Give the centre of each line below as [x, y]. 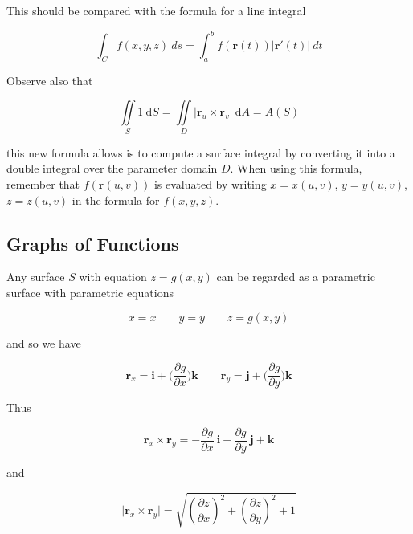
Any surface [36, 277]
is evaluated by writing [210, 184]
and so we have [44, 342]
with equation [113, 277]
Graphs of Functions [93, 243]
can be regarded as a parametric [296, 277]
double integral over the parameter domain [112, 168]
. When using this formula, [296, 168]
